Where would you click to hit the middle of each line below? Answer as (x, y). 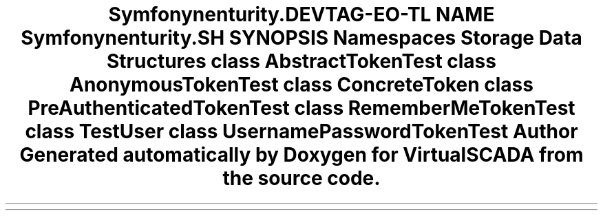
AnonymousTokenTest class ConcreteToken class (301, 85)
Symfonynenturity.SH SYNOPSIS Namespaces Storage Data (301, 38)
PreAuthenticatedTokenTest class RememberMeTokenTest (301, 108)
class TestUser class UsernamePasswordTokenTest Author (301, 131)
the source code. (301, 178)
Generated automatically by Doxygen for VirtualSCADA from (301, 155)
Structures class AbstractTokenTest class (301, 61)
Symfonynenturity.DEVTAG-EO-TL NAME (301, 14)
